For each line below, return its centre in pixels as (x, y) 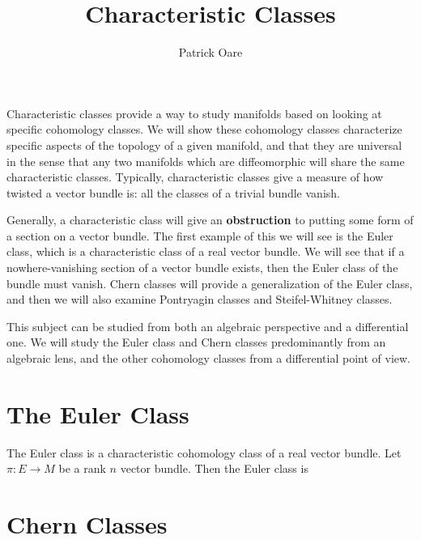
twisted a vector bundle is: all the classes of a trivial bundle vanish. (173, 192)
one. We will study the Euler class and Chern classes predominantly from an (196, 342)
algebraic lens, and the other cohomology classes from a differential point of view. (208, 358)
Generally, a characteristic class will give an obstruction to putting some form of (210, 220)
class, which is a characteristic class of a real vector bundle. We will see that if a (206, 251)
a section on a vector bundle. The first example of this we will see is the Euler (200, 235)
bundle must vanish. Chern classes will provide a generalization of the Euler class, (210, 283)
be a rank (82, 468)
